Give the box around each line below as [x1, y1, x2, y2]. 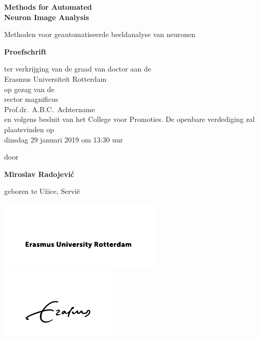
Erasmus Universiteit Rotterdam [4, 73, 107, 84]
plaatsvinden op [4, 123, 54, 134]
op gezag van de [4, 83, 54, 94]
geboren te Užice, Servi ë [4, 186, 80, 196]
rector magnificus [4, 94, 59, 104]
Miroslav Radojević [4, 168, 75, 179]
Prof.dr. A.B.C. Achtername [4, 103, 95, 114]
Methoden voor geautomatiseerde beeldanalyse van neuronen [4, 29, 196, 40]
